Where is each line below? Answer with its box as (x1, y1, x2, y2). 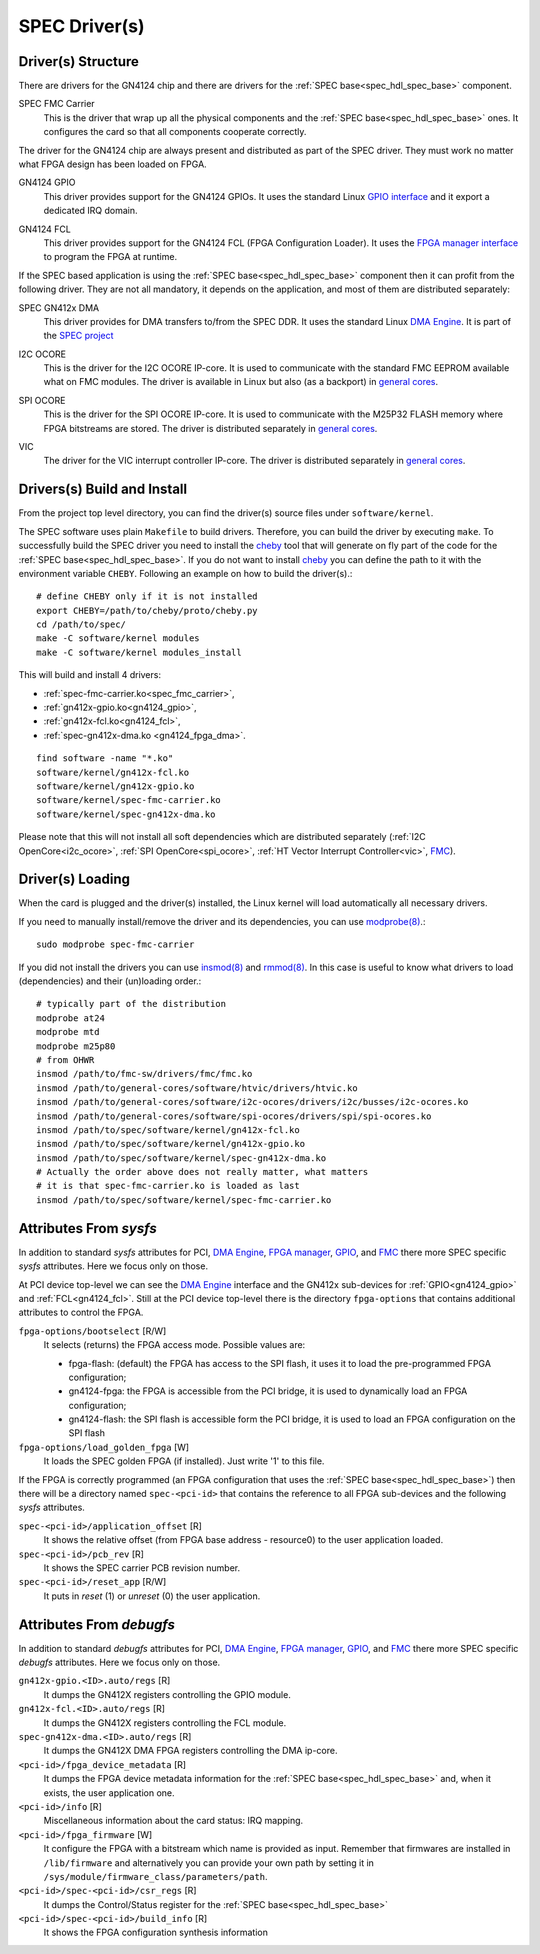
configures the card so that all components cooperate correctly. (43, 126, 307, 138)
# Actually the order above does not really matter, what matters (36, 1166, 369, 1178)
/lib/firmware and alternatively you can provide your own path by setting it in (43, 1856, 375, 1869)
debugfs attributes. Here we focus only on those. (18, 1656, 221, 1669)
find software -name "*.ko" (36, 753, 174, 764)
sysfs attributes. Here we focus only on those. (18, 1260, 209, 1272)
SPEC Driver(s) (18, 15, 145, 37)
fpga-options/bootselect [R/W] (18, 1325, 167, 1337)
